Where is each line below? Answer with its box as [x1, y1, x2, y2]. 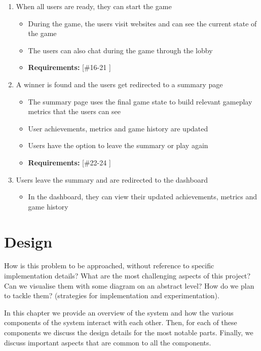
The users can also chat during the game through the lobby [28, 45, 213, 55]
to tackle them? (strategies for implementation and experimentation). [4, 290, 219, 301]
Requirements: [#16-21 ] [28, 62, 111, 73]
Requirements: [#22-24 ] [28, 157, 111, 167]
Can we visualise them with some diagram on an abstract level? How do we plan [4, 280, 254, 291]
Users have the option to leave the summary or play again [28, 140, 208, 151]
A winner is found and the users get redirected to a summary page [16, 79, 223, 89]
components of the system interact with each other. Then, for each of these [4, 317, 237, 328]
